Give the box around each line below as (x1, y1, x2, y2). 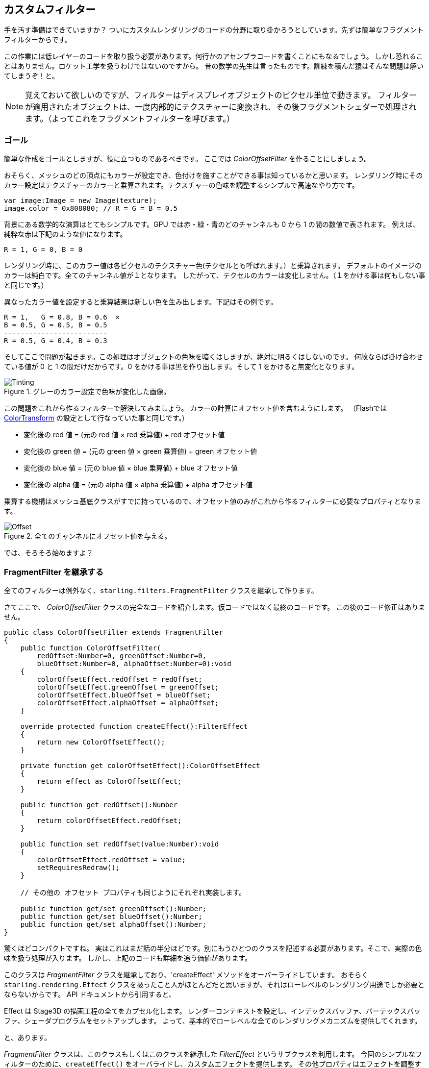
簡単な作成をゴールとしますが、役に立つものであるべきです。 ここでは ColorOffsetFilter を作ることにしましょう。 (4, 154, 371, 163)
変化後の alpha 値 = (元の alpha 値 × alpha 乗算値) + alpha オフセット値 (24, 480, 253, 489)
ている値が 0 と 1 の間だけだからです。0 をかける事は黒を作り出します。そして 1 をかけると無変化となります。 (4, 362, 359, 371)
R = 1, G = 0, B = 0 (4, 246, 83, 254)
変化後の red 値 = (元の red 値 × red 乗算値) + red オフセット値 (24, 430, 225, 439)
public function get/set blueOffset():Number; (20, 912, 202, 920)
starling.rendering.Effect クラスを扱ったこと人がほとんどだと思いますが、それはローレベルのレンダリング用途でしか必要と (4, 980, 425, 989)
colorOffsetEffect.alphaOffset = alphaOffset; (37, 698, 219, 707)
